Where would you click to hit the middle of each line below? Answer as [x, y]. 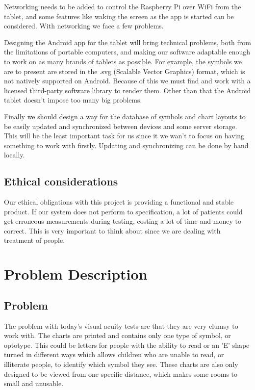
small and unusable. [34, 383]
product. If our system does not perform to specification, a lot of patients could [123, 211]
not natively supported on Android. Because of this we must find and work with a [127, 81]
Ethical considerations [61, 181]
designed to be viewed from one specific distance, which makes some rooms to [121, 374]
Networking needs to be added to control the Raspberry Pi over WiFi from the [123, 6]
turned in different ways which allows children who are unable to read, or [114, 354]
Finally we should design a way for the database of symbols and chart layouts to [125, 116]
